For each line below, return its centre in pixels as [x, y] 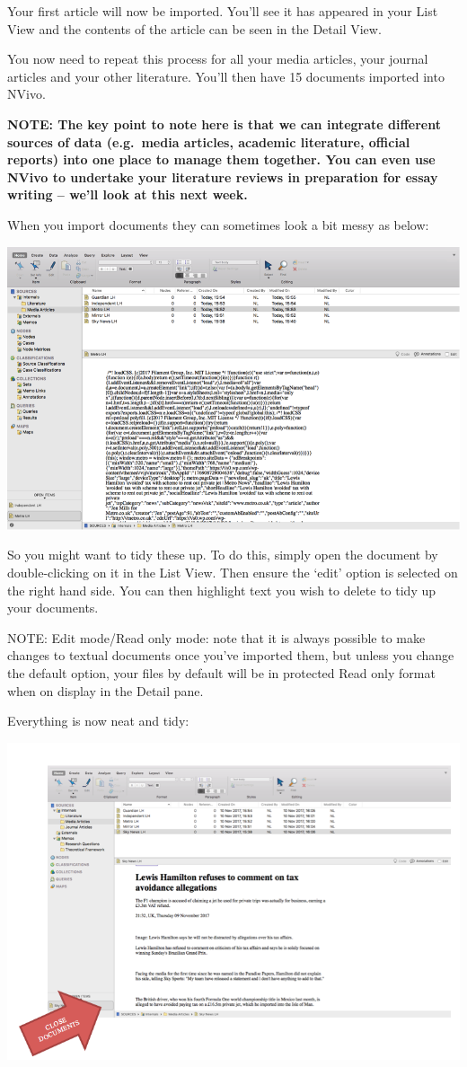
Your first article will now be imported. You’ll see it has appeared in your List [223, 11]
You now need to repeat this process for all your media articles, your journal [218, 59]
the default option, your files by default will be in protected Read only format [221, 672]
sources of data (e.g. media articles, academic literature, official [209, 141]
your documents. [53, 608]
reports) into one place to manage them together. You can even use [221, 159]
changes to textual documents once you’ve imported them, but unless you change [231, 655]
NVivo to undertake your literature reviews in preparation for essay [223, 176]
